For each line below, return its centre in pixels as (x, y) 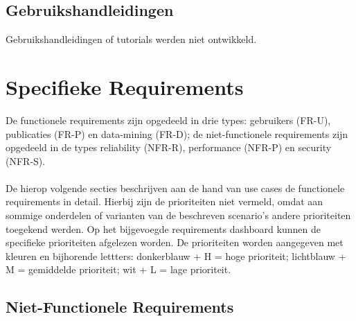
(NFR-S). (26, 160)
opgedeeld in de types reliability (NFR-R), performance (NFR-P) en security (169, 147)
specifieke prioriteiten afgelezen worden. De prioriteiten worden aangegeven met (175, 242)
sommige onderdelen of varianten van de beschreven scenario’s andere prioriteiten (178, 215)
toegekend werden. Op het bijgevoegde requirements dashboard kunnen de (163, 228)
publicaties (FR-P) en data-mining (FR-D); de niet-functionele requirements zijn (177, 133)
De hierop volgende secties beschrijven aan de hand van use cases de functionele (175, 188)
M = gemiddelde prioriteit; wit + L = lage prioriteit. (118, 269)
